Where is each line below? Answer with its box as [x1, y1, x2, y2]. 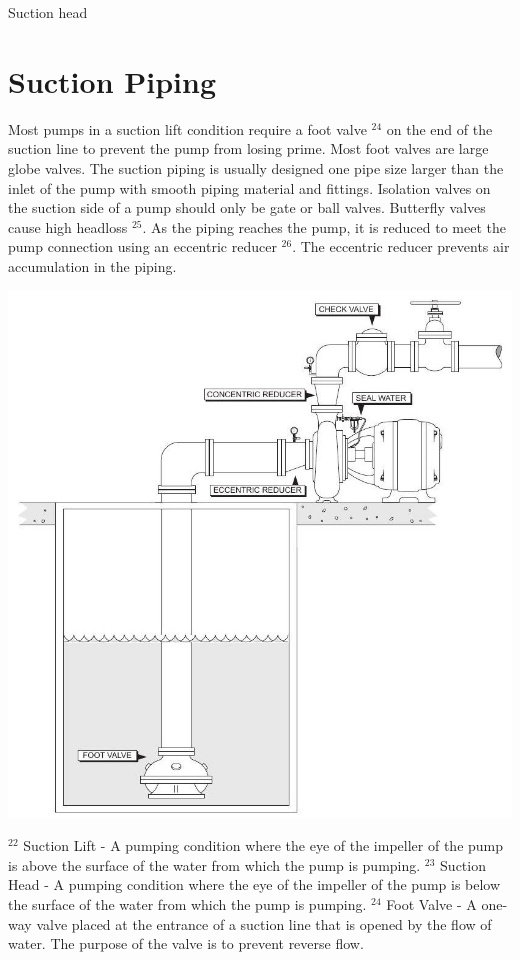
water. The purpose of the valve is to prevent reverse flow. [8, 933, 364, 954]
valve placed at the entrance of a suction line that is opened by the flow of [36, 913, 492, 934]
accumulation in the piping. [8, 255, 177, 276]
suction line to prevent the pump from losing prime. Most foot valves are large [8, 138, 489, 159]
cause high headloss [8, 216, 128, 237]
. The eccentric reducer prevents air [292, 236, 510, 257]
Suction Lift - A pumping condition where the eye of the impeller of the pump [23, 835, 504, 856]
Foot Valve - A [386, 894, 477, 915]
